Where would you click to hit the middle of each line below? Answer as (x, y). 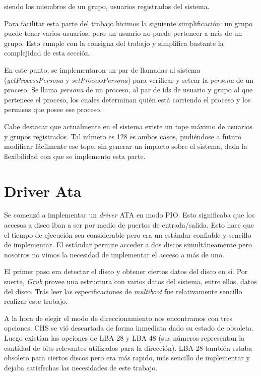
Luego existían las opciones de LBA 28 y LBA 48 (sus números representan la (124, 337)
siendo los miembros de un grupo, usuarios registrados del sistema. (107, 6)
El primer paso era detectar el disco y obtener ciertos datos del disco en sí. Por (126, 271)
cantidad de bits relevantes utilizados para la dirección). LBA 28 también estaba (128, 347)
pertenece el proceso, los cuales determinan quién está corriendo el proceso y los (127, 99)
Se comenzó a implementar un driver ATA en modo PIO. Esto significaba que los (129, 215)
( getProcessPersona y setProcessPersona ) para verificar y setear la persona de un (129, 79)
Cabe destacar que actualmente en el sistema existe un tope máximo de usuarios (128, 126)
